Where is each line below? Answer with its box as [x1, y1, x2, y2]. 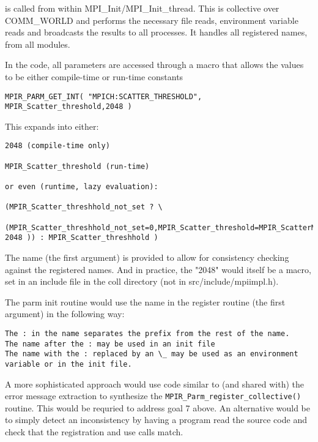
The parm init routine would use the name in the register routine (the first [5, 295, 286, 308]
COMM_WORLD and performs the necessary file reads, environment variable [5, 13, 298, 26]
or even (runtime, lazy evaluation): [5, 182, 158, 192]
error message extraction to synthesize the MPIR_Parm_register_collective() [5, 389, 301, 402]
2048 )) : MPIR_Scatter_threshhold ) [5, 233, 158, 242]
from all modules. [5, 37, 70, 50]
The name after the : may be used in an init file [5, 339, 215, 348]
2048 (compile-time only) [5, 141, 110, 151]
